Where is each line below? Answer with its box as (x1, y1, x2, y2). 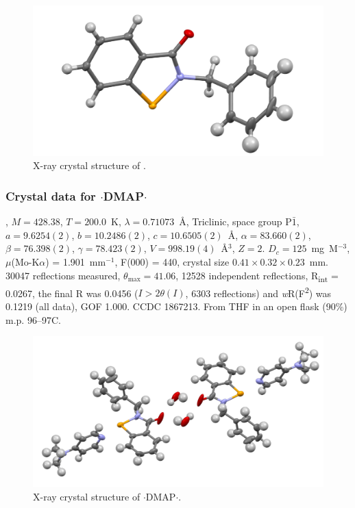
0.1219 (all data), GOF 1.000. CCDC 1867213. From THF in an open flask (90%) (5, 299, 347, 314)
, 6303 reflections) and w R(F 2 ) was (185, 283, 332, 300)
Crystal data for (5, 187, 96, 204)
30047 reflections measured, (5, 268, 121, 282)
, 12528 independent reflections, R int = (175, 268, 339, 284)
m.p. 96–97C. (5, 312, 61, 327)
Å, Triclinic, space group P (179, 214, 292, 229)
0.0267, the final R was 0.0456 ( (5, 285, 138, 300)
